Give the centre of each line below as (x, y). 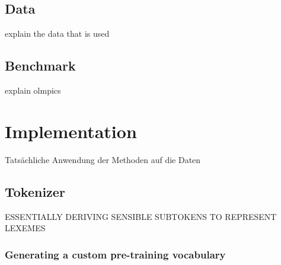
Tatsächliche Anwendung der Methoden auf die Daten (103, 159)
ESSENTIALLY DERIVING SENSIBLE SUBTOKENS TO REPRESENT (141, 216)
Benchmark (40, 66)
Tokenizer (35, 191)
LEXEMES (25, 228)
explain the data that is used (57, 33)
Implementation (71, 131)
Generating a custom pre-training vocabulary (115, 254)
